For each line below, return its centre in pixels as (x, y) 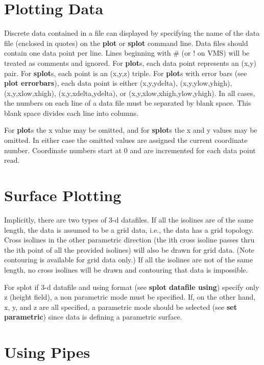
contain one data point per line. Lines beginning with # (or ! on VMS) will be (127, 53)
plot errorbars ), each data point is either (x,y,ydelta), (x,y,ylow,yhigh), (118, 83)
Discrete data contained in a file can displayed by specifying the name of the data (132, 33)
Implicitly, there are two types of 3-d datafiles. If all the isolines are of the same (129, 219)
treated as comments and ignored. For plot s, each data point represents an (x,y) (130, 63)
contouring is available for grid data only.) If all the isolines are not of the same (128, 260)
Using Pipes (47, 352)
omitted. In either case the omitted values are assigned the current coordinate (126, 140)
